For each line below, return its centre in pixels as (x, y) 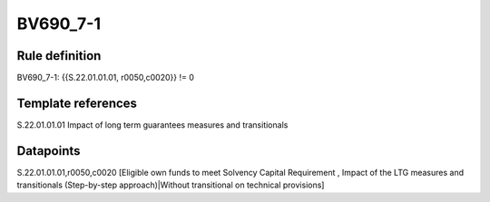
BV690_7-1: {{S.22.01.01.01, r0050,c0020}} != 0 (105, 78)
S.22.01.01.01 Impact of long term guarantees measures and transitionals (152, 125)
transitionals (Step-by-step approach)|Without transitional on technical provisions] (171, 185)
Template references (77, 103)
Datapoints (49, 151)
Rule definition (59, 56)
